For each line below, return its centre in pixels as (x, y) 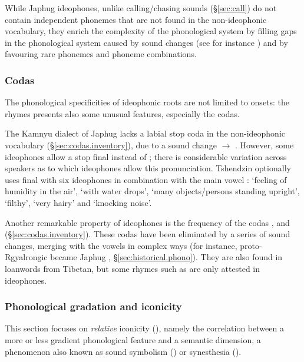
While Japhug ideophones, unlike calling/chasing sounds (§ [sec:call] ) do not (141, 8)
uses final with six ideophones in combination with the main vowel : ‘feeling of (146, 179)
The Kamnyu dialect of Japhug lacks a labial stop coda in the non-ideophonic (145, 133)
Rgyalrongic (26, 257)
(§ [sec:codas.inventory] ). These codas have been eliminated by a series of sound (148, 234)
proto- (251, 245)
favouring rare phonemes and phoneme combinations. (101, 54)
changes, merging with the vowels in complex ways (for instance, (121, 245)
